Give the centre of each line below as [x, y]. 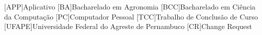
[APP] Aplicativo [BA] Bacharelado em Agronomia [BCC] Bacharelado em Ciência [130, 6]
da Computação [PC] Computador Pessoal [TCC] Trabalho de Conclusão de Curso [131, 16]
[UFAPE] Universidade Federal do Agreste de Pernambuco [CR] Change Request [128, 26]
